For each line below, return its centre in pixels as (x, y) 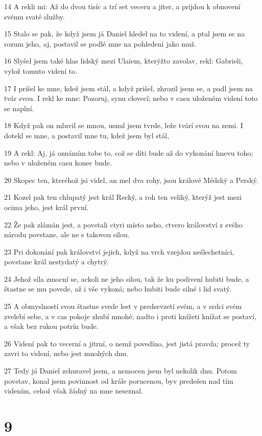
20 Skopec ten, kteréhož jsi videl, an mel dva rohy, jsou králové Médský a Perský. (131, 180)
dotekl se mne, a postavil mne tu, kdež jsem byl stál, (87, 135)
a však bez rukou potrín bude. (51, 326)
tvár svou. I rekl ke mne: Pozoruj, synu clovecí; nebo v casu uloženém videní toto (131, 98)
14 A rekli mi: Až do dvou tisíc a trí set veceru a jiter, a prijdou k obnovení (122, 6)
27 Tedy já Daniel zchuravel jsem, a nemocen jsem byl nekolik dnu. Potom (121, 371)
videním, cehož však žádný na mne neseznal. (74, 391)
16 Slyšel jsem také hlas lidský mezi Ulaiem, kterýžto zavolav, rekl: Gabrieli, (124, 61)
